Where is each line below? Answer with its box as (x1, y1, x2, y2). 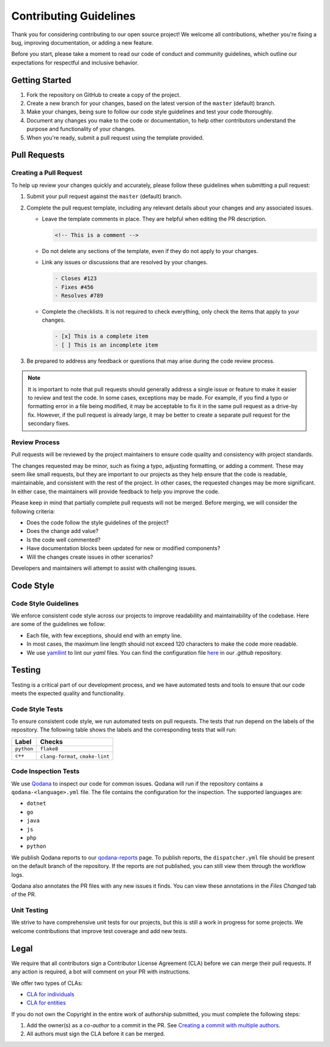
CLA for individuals (26, 990, 75, 998)
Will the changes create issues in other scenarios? (26, 553, 153, 561)
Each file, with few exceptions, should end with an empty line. (26, 632, 183, 639)
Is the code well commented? (26, 536, 101, 543)
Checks (40, 737, 64, 746)
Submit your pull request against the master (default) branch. (26, 193, 183, 200)
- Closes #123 (54, 275, 97, 282)
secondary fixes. (28, 420, 70, 427)
